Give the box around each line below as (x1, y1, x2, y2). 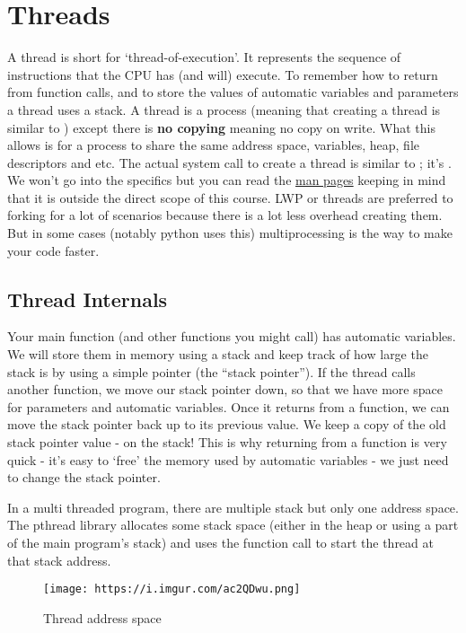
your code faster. (7, 241, 100, 259)
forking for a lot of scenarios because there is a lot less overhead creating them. (7, 206, 443, 224)
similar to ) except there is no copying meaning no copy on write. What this (7, 118, 435, 136)
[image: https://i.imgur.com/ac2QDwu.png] (43, 583, 301, 596)
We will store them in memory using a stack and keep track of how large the (7, 345, 428, 364)
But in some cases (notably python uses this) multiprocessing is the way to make (7, 224, 453, 242)
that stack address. (7, 550, 111, 569)
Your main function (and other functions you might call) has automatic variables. (7, 327, 456, 346)
